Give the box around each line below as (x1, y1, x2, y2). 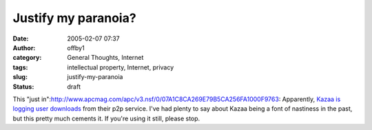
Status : (12, 83, 34, 91)
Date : (12, 34, 29, 43)
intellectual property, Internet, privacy (67, 63, 174, 72)
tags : (12, 63, 28, 72)
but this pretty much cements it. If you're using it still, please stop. (12, 114, 200, 122)
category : (12, 54, 42, 62)
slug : (12, 73, 28, 81)
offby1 (67, 43, 85, 52)
